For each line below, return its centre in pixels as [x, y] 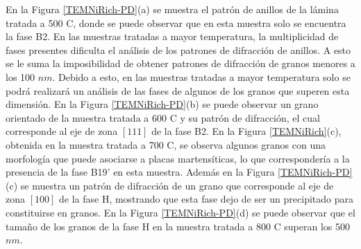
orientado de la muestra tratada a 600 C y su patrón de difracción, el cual [163, 117]
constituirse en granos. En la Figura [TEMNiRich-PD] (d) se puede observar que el [180, 212]
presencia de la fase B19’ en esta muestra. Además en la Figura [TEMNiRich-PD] [179, 172]
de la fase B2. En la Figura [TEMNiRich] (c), [246, 131]
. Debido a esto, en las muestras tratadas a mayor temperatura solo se [201, 76]
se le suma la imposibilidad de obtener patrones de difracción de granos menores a [180, 63]
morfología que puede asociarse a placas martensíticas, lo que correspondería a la [178, 158]
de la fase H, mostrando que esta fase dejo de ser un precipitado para [206, 199]
